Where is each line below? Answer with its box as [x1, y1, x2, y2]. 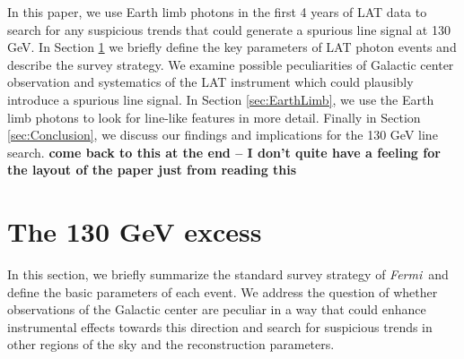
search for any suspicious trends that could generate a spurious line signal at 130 [7, 20, 451, 38]
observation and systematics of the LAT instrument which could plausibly [7, 73, 414, 91]
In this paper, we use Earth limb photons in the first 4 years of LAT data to [7, 3, 427, 21]
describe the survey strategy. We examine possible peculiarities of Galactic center [7, 55, 454, 73]
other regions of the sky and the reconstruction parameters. [7, 335, 335, 354]
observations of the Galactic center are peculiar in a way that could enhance [7, 300, 426, 319]
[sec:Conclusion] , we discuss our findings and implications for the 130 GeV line [7, 125, 438, 144]
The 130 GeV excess [7, 213, 262, 250]
